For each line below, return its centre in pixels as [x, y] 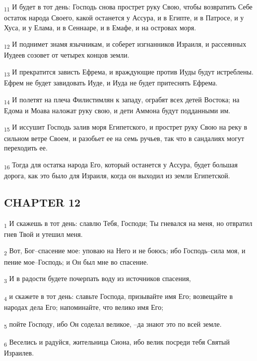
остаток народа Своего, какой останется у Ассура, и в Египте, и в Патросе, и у [124, 18]
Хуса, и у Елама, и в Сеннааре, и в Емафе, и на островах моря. [100, 27]
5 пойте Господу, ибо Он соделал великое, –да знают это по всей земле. [113, 324]
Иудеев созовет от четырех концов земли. [67, 55]
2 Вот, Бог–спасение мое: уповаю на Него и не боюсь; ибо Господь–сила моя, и [125, 251]
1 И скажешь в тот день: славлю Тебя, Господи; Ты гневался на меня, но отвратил [128, 223]
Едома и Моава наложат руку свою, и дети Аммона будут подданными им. [117, 110]
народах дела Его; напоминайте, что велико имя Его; [84, 307]
